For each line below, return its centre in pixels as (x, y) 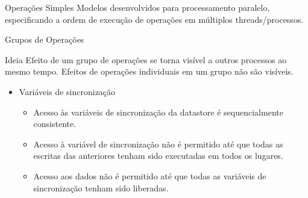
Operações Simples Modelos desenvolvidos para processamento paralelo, (137, 7)
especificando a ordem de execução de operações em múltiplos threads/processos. (154, 19)
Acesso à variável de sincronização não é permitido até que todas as (158, 144)
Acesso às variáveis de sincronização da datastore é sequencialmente (158, 112)
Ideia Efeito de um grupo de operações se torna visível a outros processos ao (146, 59)
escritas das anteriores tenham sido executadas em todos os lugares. (158, 156)
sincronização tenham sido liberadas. (101, 187)
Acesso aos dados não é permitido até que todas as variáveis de (150, 175)
